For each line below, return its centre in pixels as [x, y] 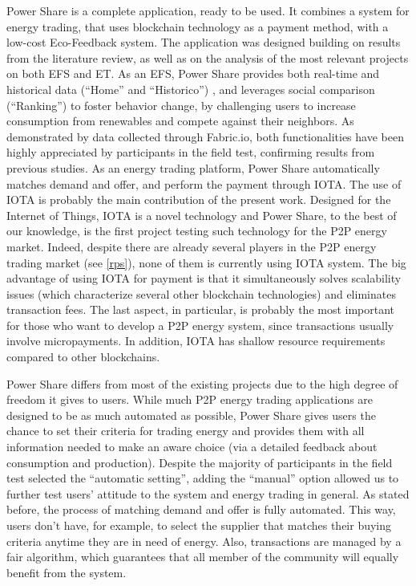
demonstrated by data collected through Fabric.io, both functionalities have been [205, 136]
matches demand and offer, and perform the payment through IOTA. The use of [204, 183]
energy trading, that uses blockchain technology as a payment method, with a [198, 26]
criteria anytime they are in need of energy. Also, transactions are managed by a [204, 541]
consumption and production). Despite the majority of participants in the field [200, 462]
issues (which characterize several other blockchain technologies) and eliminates [201, 293]
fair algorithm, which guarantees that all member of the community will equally [203, 557]
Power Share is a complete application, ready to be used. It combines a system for [208, 10]
